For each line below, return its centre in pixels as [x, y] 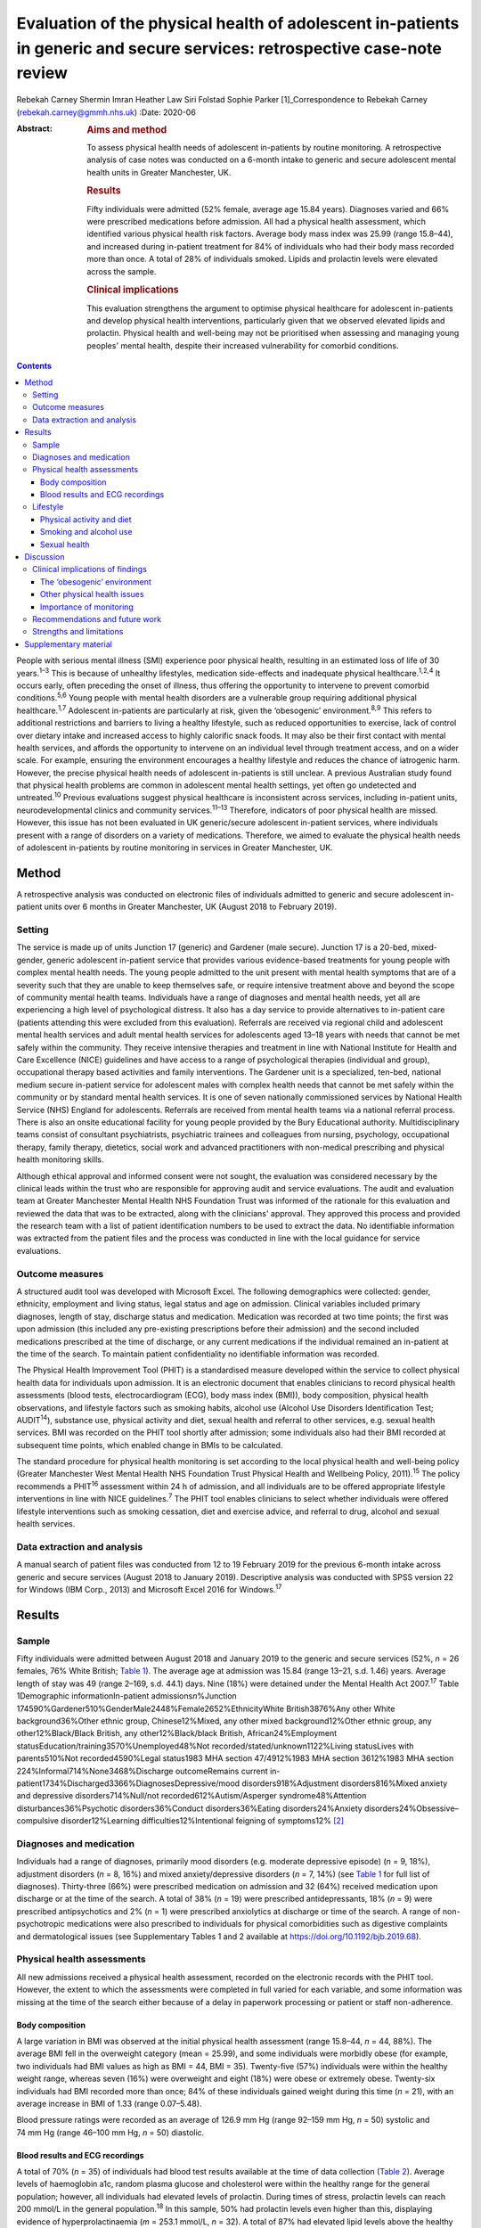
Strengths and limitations [78, 632]
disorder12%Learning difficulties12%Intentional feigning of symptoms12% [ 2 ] [203, 1821]
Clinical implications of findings [90, 569]
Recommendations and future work [97, 619]
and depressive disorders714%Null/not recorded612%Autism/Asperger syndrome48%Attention [192, 1796]
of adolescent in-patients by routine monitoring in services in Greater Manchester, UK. [175, 848]
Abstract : [34, 128]
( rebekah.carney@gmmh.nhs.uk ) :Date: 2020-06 [106, 112]
